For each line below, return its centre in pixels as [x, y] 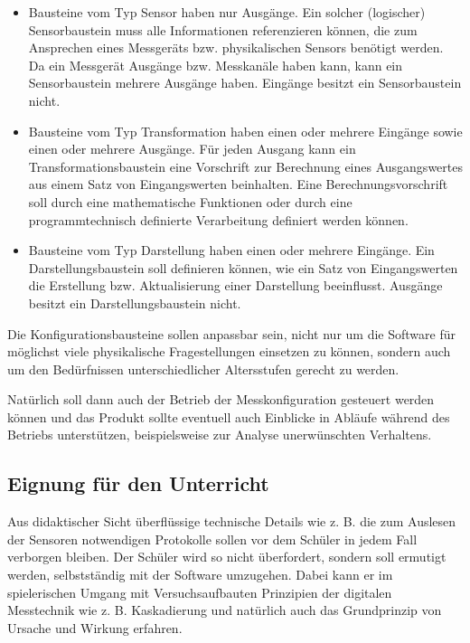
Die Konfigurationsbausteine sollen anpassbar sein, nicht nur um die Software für [231, 333]
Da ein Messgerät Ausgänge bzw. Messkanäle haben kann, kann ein [216, 65]
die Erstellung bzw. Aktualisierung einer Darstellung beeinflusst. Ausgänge [235, 285]
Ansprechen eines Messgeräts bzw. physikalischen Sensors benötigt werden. [236, 47]
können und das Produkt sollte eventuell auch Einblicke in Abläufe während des [229, 416]
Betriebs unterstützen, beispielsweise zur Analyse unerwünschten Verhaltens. [220, 435]
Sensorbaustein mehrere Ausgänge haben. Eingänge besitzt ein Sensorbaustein [245, 83]
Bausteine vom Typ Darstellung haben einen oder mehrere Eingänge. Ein [231, 250]
